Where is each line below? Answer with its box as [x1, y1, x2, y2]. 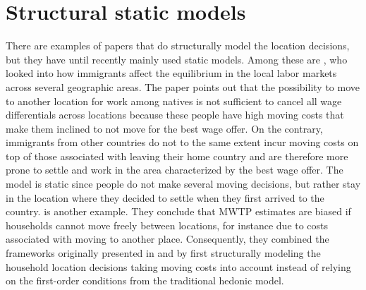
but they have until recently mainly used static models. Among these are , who [6, 52, 348, 66]
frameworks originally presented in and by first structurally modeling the [6, 246, 321, 260]
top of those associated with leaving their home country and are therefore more [6, 148, 348, 163]
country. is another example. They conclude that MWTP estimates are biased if [6, 204, 351, 219]
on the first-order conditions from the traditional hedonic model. [6, 273, 284, 288]
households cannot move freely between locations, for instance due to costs [6, 217, 329, 232]
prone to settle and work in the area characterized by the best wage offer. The [6, 162, 343, 177]
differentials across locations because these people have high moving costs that [6, 107, 344, 122]
